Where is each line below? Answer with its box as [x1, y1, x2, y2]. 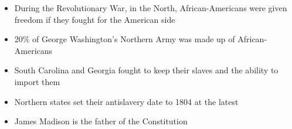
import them [14, 75, 60, 87]
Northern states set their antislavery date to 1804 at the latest [14, 95, 239, 107]
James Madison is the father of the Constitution [14, 115, 188, 127]
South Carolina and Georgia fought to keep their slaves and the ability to [14, 64, 279, 76]
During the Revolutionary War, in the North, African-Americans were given [14, 2, 287, 13]
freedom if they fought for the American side [14, 13, 175, 25]
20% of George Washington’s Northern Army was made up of [14, 33, 235, 45]
